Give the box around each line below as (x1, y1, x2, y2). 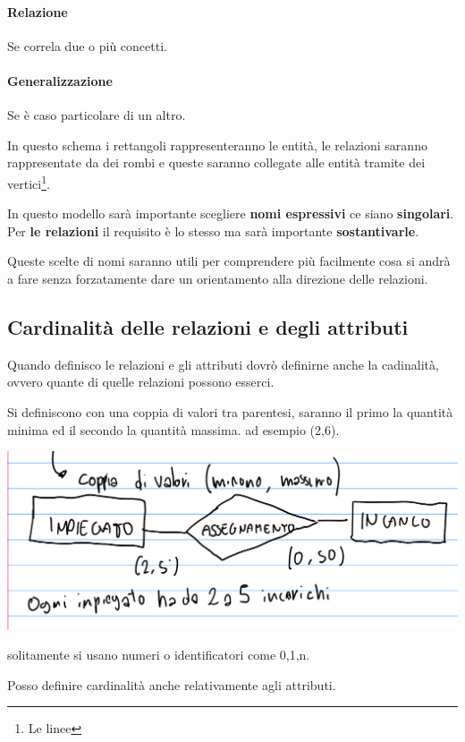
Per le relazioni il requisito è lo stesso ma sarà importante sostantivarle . (7, 221, 419, 240)
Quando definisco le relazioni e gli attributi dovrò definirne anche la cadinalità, (7, 354, 439, 373)
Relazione (7, 2, 68, 21)
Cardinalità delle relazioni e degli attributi (7, 312, 409, 340)
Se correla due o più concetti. (7, 36, 167, 55)
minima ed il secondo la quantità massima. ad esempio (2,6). (7, 420, 340, 439)
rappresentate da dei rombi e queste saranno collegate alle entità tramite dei (7, 153, 426, 172)
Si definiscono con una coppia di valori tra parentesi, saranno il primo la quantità (7, 402, 453, 421)
